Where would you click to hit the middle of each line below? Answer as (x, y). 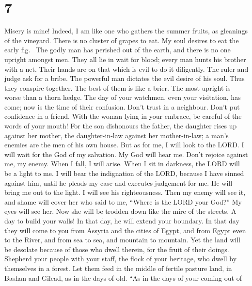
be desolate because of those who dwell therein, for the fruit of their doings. (117, 249)
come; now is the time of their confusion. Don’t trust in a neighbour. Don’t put (122, 106)
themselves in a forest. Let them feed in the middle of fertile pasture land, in (118, 268)
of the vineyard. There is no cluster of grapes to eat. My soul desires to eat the (122, 40)
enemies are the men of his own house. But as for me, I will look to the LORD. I (124, 145)
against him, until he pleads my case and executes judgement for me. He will (118, 183)
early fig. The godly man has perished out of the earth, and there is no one (118, 50)
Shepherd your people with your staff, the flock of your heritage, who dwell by (121, 259)
